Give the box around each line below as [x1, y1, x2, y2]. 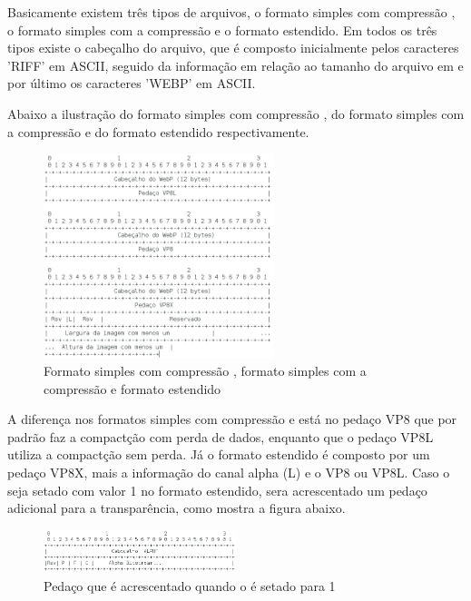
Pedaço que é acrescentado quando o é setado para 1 [44, 576, 336, 596]
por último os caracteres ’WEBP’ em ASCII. [7, 74, 256, 93]
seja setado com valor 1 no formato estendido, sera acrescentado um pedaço [7, 480, 427, 499]
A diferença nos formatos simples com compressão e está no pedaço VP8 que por [7, 409, 457, 429]
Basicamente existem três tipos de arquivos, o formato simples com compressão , [7, 3, 456, 21]
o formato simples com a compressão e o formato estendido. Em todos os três [7, 20, 437, 39]
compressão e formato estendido [44, 379, 221, 398]
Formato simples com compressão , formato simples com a [44, 361, 367, 380]
